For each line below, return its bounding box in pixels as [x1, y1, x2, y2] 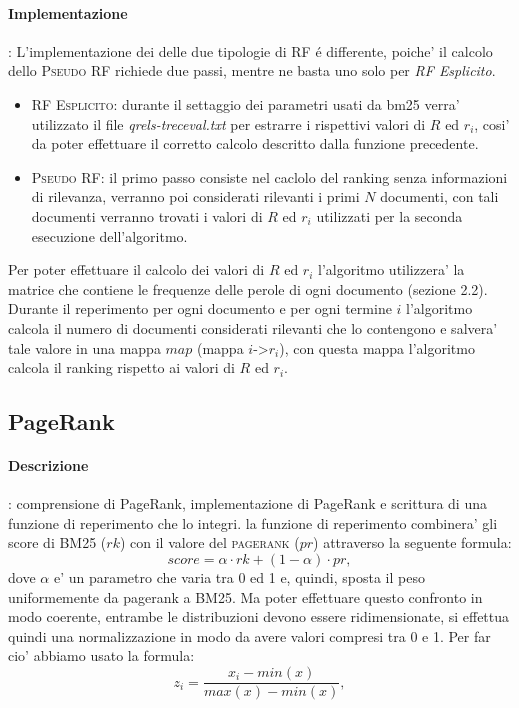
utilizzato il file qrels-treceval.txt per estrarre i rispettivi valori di [31, 113, 426, 134]
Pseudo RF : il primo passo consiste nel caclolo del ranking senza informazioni [31, 166, 508, 187]
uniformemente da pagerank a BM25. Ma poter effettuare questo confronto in [8, 586, 483, 607]
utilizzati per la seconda [316, 205, 463, 226]
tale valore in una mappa [8, 337, 161, 358]
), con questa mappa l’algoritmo [279, 337, 475, 358]
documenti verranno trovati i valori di [31, 205, 263, 226]
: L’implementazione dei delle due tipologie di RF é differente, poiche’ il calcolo [8, 40, 493, 61]
